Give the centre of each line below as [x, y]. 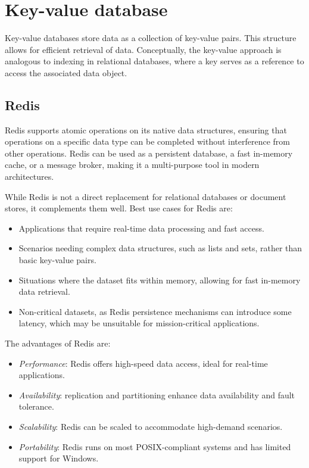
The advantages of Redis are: [58, 343]
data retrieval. [44, 291]
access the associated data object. [66, 72]
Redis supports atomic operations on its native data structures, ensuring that [146, 130]
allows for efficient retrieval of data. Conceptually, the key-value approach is [143, 49]
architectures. [29, 177]
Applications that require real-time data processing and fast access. [141, 228]
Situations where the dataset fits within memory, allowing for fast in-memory [160, 280]
